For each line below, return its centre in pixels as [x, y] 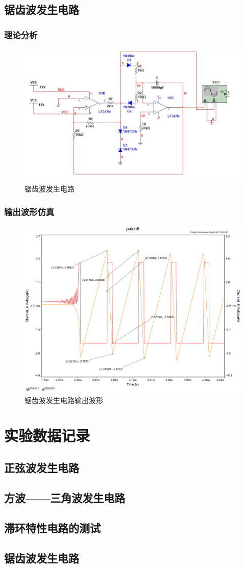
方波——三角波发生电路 [65, 498]
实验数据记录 [47, 435]
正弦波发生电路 [42, 468]
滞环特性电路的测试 [52, 527]
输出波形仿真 [29, 211]
